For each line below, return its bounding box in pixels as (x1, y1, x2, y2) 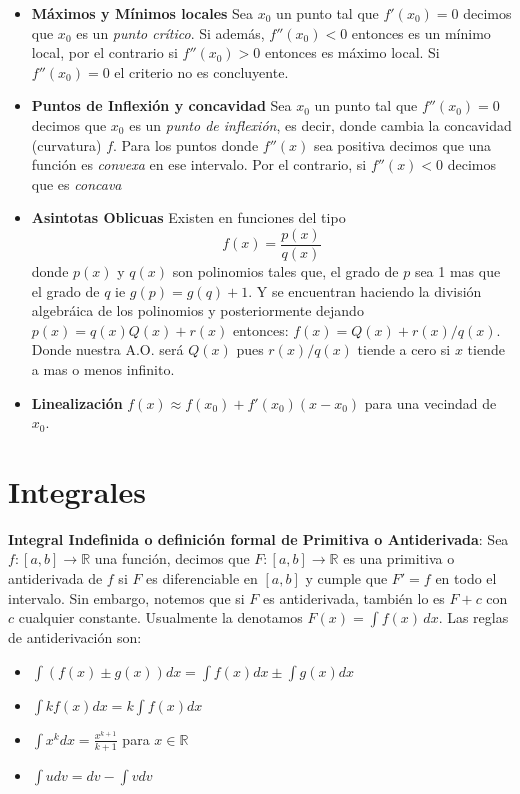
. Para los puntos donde (113, 134, 259, 155)
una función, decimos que (94, 548, 250, 569)
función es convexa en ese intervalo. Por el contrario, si (31, 154, 367, 175)
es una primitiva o (343, 548, 455, 569)
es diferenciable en (146, 568, 258, 589)
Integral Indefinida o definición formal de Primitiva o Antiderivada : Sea (8, 528, 509, 549)
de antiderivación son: (8, 627, 142, 648)
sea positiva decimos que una (313, 134, 492, 155)
